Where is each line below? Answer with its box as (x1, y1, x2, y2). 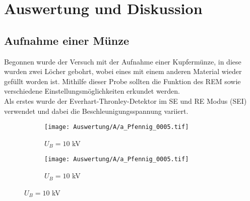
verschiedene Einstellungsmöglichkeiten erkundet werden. (4, 86, 180, 96)
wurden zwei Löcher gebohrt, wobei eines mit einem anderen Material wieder (4, 66, 242, 77)
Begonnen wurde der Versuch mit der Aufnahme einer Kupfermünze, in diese (4, 56, 241, 66)
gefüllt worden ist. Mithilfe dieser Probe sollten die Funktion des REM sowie (4, 76, 241, 86)
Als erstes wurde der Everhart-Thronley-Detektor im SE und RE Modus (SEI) (4, 95, 247, 106)
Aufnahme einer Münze (4, 32, 129, 48)
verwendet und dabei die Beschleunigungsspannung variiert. (4, 105, 189, 116)
